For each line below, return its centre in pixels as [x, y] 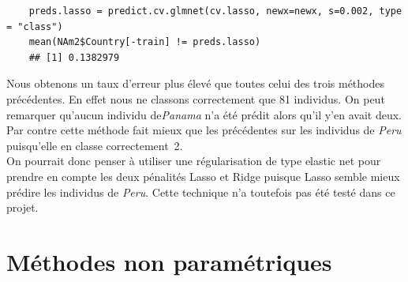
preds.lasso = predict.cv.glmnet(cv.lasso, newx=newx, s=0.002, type [215, 11]
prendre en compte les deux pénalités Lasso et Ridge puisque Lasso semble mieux [203, 176]
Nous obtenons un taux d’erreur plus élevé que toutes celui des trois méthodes [196, 83]
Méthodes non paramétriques [169, 261]
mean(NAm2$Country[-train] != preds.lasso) [145, 42]
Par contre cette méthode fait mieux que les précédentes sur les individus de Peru [204, 130]
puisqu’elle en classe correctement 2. [95, 145]
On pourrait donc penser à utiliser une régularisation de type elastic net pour [194, 161]
